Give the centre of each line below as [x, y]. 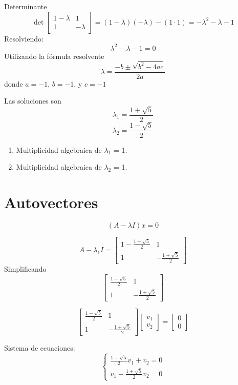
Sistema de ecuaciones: [40, 347]
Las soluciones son [33, 101]
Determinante [26, 6]
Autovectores [51, 202]
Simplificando [25, 268]
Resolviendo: [24, 38]
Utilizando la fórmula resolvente [54, 56]
